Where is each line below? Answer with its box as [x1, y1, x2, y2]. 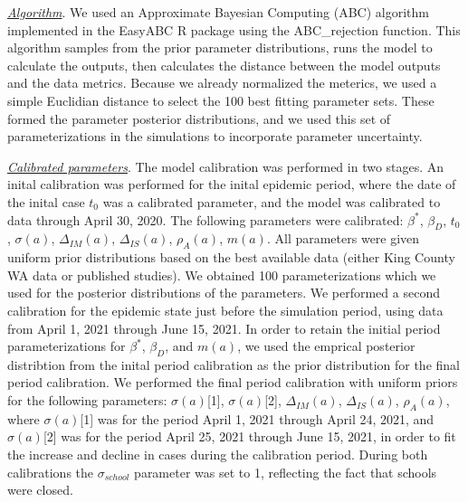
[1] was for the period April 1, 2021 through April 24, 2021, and [80, 409, 435, 428]
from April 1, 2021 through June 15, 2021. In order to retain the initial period [7, 318, 441, 337]
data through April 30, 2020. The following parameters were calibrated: [7, 210, 404, 229]
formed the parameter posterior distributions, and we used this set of [7, 109, 391, 128]
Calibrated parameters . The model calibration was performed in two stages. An [7, 156, 444, 175]
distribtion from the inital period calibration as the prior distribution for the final [7, 355, 460, 374]
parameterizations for [7, 336, 126, 355]
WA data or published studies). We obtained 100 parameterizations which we [7, 265, 436, 284]
